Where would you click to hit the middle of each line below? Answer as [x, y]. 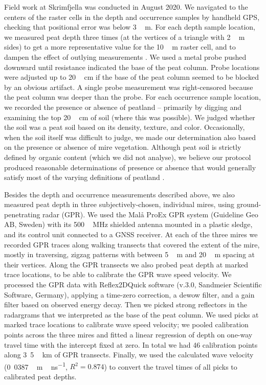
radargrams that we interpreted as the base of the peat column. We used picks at [131, 314]
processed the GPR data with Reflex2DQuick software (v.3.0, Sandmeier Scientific [133, 285]
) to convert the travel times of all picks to [171, 366]
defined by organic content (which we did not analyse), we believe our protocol [128, 157]
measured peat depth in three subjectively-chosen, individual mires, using [119, 204]
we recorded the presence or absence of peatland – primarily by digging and [123, 107]
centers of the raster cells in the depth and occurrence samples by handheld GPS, [132, 17]
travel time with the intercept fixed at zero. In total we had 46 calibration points [131, 344]
